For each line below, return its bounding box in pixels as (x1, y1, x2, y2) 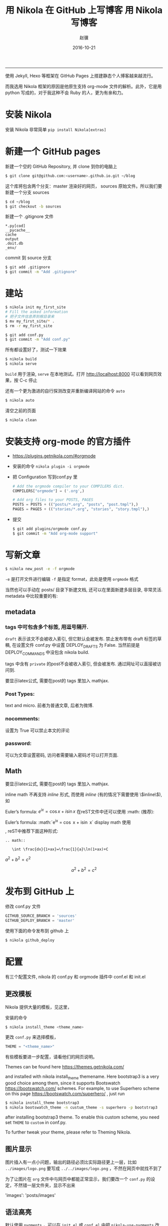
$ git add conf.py (5, 332, 43, 338)
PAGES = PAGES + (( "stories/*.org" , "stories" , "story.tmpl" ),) (12, 507, 149, 512)
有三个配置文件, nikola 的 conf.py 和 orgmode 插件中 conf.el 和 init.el (5, 973, 146, 979)
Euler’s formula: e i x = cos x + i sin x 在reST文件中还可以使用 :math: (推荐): (5, 807, 154, 814)
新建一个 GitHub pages (5, 146, 101, 158)
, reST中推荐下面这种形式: (5, 828, 58, 834)
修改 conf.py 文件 (5, 903, 41, 909)
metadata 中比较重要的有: (5, 593, 58, 599)
